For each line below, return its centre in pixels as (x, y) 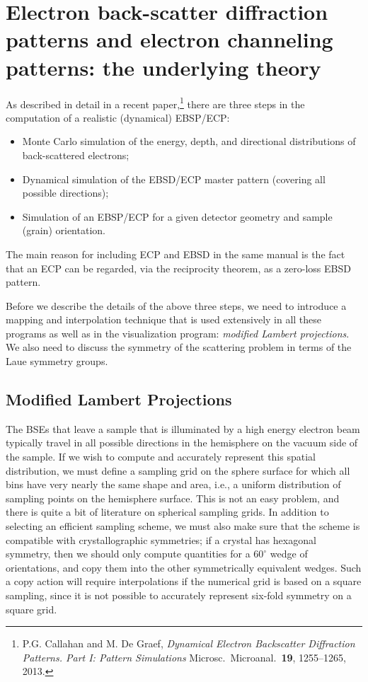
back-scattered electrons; (76, 155)
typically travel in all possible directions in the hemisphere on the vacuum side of (182, 443)
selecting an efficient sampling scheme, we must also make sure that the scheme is (183, 526)
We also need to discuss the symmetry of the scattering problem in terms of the (179, 347)
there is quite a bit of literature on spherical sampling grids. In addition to (167, 512)
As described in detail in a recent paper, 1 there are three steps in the (155, 103)
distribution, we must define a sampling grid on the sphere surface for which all (178, 470)
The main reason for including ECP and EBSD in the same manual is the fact (176, 254)
